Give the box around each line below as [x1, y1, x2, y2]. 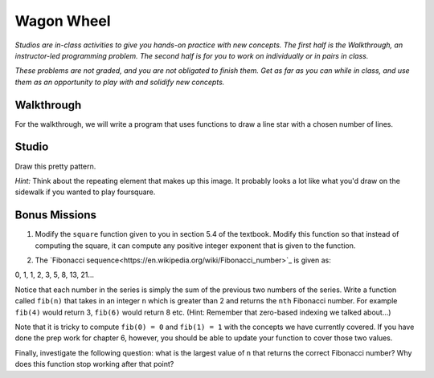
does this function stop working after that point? [14, 360, 174, 369]
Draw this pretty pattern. [14, 161, 96, 171]
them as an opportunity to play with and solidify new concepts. [14, 77, 225, 87]
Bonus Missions [14, 209, 96, 222]
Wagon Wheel [14, 12, 112, 30]
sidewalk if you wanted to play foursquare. [14, 187, 156, 197]
